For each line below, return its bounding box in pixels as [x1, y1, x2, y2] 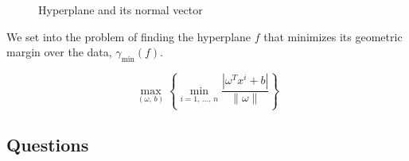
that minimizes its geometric [263, 28, 403, 44]
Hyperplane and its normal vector [38, 2, 203, 17]
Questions [6, 132, 89, 156]
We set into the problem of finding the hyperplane [6, 28, 251, 44]
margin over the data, [6, 44, 112, 60]
